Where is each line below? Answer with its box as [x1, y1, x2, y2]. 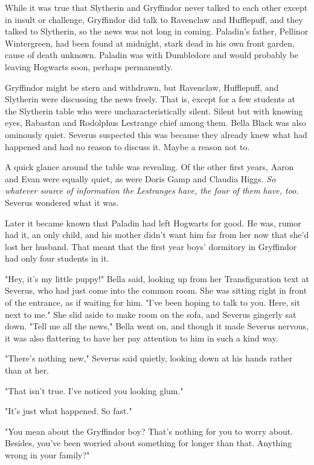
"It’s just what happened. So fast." [5, 404, 132, 417]
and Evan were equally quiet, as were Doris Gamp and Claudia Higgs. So [5, 172, 276, 185]
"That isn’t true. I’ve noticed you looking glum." [5, 384, 184, 397]
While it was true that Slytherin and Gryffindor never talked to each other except [5, 1, 308, 13]
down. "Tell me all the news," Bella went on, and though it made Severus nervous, [5, 320, 309, 332]
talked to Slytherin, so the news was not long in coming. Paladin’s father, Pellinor [5, 25, 309, 38]
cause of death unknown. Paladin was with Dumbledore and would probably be [5, 48, 299, 61]
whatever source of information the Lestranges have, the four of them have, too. [5, 184, 299, 197]
